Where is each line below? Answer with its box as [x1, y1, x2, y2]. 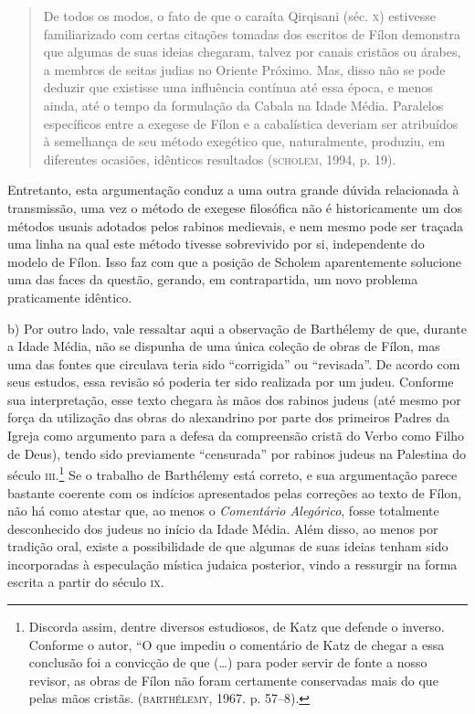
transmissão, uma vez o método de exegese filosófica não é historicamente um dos [7, 197, 462, 217]
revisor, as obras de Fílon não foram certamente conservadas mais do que [28, 670, 438, 689]
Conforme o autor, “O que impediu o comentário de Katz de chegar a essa [28, 634, 445, 654]
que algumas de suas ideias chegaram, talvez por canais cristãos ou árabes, [43, 42, 461, 61]
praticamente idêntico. [7, 287, 132, 306]
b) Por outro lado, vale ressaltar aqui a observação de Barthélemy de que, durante [7, 318, 467, 337]
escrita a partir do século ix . [7, 572, 164, 591]
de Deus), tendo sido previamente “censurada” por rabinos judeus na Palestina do [7, 443, 466, 463]
